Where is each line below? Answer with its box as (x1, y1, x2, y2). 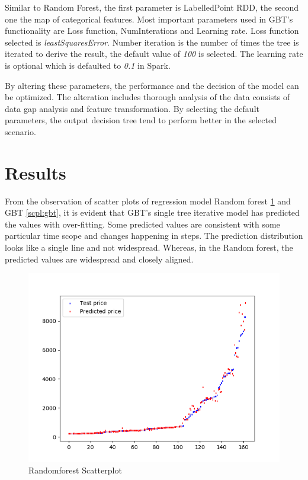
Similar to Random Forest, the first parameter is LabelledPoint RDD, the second (5, 1, 299, 13)
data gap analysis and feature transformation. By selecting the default (5, 102, 259, 114)
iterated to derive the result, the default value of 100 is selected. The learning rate (5, 47, 303, 60)
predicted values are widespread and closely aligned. (5, 252, 194, 265)
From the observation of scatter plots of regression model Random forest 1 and (5, 194, 291, 207)
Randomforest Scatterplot (28, 463, 122, 476)
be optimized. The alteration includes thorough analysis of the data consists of (5, 91, 290, 103)
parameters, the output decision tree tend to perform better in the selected (5, 114, 277, 126)
